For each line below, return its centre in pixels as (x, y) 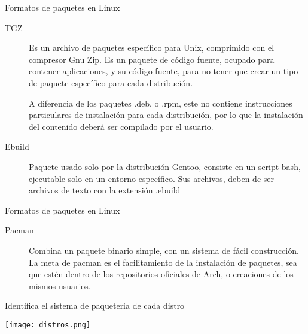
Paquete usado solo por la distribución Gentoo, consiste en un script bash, (165, 166)
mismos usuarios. (60, 285)
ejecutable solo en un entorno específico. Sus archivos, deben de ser (151, 178)
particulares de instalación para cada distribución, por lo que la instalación (166, 115)
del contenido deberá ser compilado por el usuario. (121, 126)
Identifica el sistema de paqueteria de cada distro (95, 306)
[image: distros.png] (48, 325)
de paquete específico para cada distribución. (111, 82)
